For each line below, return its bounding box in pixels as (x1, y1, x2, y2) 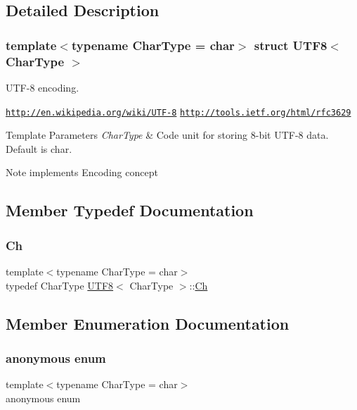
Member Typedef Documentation (6, 199, 254, 221)
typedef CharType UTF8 (6, 278, 114, 292)
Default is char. (6, 141, 72, 156)
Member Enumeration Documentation (6, 312, 290, 334)
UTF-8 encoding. (6, 80, 79, 94)
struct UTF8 (254, 36, 327, 54)
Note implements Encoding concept (6, 165, 158, 180)
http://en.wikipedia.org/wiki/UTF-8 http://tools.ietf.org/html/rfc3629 (6, 107, 351, 118)
